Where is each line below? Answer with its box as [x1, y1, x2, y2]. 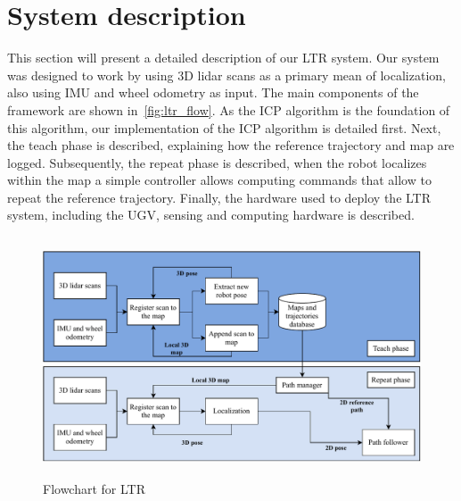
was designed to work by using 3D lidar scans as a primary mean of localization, [7, 65, 446, 84]
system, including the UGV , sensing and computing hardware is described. [7, 205, 415, 224]
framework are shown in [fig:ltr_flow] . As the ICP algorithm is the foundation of [7, 100, 450, 119]
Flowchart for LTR [43, 480, 145, 498]
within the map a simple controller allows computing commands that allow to [7, 171, 432, 189]
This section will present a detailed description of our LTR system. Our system [7, 48, 440, 67]
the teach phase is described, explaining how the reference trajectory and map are [7, 136, 455, 154]
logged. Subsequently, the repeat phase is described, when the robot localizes [7, 153, 427, 171]
